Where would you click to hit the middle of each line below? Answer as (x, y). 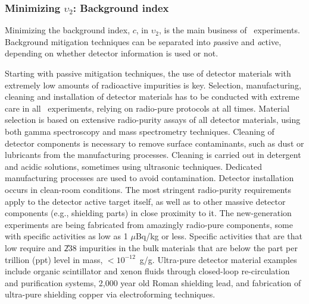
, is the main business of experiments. (229, 30)
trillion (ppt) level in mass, (54, 259)
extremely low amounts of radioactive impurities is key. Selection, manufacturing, (153, 85)
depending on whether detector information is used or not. (112, 53)
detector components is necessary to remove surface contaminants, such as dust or (154, 143)
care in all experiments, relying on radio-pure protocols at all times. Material (147, 108)
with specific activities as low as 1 (66, 236)
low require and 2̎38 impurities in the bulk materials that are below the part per (152, 247)
